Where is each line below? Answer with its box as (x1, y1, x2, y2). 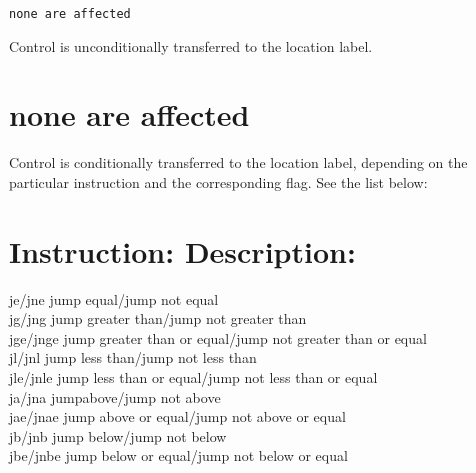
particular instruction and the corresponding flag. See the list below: (9, 171, 428, 192)
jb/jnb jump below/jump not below (9, 425, 227, 446)
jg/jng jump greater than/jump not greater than (9, 308, 307, 329)
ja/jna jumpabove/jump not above (9, 386, 221, 407)
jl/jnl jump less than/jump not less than (9, 347, 257, 368)
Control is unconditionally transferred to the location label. (9, 35, 373, 56)
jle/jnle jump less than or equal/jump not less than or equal (9, 367, 378, 388)
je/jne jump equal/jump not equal (9, 288, 219, 309)
